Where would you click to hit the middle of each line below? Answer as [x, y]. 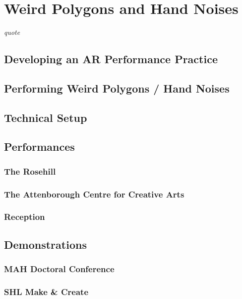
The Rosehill [30, 171]
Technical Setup [46, 117]
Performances [39, 147]
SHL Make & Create [46, 291]
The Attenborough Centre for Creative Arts [94, 194]
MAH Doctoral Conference [59, 269]
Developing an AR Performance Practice [111, 59]
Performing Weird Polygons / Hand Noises [117, 88]
